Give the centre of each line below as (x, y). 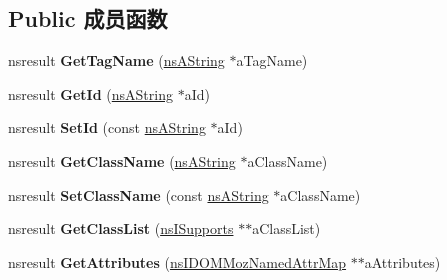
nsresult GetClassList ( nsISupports (121, 228)
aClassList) (286, 228)
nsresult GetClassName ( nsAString (122, 160)
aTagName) (272, 60)
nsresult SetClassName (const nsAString (138, 194)
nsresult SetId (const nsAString (107, 127)
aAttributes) (402, 261)
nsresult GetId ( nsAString (90, 93)
